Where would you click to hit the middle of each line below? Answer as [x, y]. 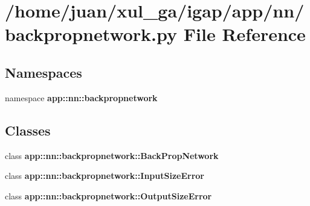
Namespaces [44, 72]
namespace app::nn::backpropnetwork [81, 97]
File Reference [244, 34]
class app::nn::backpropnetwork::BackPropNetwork [112, 155]
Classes [28, 130]
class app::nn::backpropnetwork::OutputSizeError [108, 195]
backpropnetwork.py [91, 34]
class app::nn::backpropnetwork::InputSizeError [105, 176]
